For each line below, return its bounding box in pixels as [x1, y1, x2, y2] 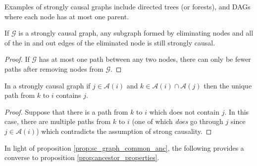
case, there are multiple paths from [4, 116, 111, 126]
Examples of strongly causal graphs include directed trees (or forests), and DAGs [4, 1, 251, 11]
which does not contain [149, 106, 219, 117]
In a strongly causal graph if [4, 80, 91, 90]
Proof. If [4, 54, 30, 64]
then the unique [204, 80, 252, 90]
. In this [224, 106, 249, 117]
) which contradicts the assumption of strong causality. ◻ [36, 125, 212, 136]
